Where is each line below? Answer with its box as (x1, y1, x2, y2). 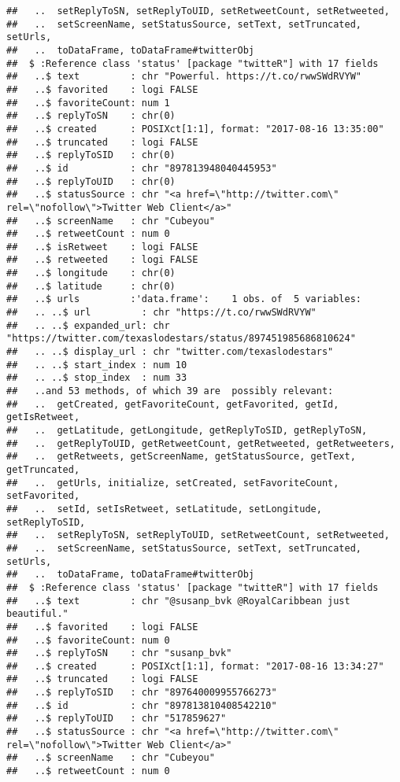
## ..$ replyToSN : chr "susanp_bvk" (6, 647, 232, 659)
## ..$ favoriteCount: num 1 (6, 97, 170, 109)
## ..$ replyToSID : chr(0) (6, 149, 176, 161)
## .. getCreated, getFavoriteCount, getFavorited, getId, (6, 398, 339, 410)
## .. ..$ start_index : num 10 (6, 359, 187, 371)
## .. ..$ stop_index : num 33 (6, 372, 187, 384)
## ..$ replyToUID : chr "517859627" (6, 713, 227, 725)
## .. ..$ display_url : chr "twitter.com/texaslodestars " (6, 346, 334, 358)
